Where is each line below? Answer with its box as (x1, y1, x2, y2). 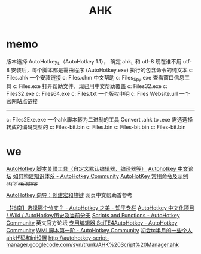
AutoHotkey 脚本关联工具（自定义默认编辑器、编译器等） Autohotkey (6, 165, 176, 173)
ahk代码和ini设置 (6, 234, 47, 241)
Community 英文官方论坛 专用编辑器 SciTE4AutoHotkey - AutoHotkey (6, 219, 178, 226)
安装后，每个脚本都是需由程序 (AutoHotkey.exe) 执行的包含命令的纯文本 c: (11, 66, 194, 74)
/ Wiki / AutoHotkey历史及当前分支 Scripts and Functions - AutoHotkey (6, 212, 181, 219)
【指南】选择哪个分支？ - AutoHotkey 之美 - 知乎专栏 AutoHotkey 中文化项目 (6, 204, 195, 211)
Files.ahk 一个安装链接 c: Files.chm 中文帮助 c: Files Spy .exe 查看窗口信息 (6, 74, 185, 83)
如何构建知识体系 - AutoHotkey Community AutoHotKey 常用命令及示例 (13, 173, 188, 180)
